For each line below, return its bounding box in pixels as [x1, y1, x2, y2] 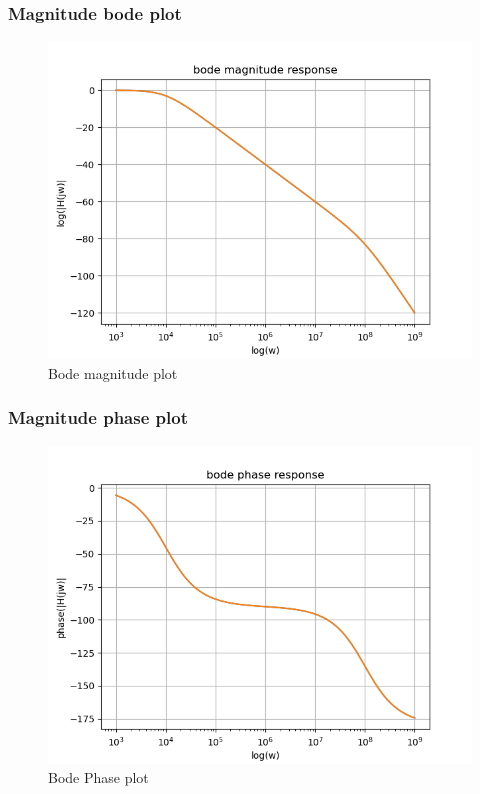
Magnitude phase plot [8, 405, 188, 430]
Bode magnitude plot [48, 362, 178, 383]
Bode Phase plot [48, 767, 149, 788]
